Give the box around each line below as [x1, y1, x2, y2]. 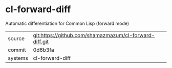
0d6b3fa [33, 46, 55, 53]
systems [8, 54, 28, 61]
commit [8, 46, 26, 53]
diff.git [33, 38, 49, 45]
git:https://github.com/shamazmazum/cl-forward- [33, 31, 155, 39]
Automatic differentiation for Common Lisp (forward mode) [5, 20, 130, 26]
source [8, 35, 25, 42]
